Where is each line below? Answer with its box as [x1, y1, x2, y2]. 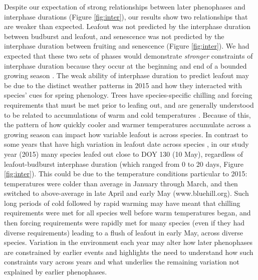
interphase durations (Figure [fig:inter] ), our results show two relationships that [4, 11, 248, 22]
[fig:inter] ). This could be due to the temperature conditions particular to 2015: [4, 168, 247, 179]
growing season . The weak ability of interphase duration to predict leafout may [4, 70, 249, 81]
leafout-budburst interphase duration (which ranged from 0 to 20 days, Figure [4, 158, 243, 169]
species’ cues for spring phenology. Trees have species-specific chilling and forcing [4, 90, 252, 100]
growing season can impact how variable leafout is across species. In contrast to [4, 129, 248, 139]
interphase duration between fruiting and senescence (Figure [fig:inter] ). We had [4, 41, 249, 51]
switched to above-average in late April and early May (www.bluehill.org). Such [4, 188, 249, 198]
